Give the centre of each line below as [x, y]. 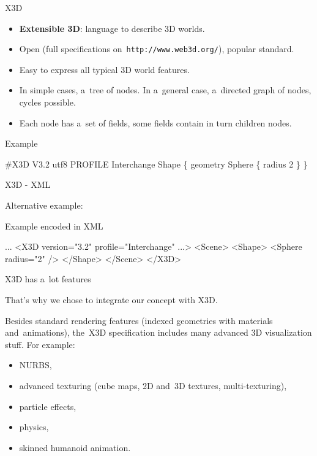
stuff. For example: [40, 344]
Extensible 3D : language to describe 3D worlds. [112, 28]
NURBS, [35, 365]
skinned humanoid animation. [75, 447]
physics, [34, 427]
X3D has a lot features [48, 279]
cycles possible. [47, 102]
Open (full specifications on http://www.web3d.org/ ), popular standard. [157, 49]
